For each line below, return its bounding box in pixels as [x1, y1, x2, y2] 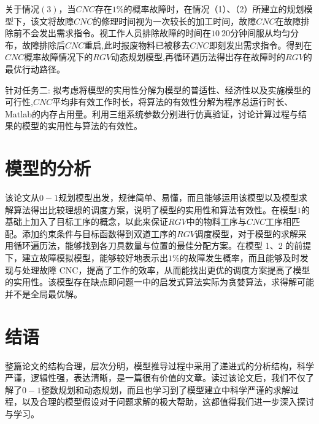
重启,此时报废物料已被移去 [84, 38, 190, 51]
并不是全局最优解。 [5, 287, 82, 300]
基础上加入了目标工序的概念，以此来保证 [5, 215, 168, 228]
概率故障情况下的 [24, 50, 93, 63]
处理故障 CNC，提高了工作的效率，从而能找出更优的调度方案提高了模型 [21, 263, 310, 276]
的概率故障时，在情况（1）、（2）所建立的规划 [123, 2, 304, 15]
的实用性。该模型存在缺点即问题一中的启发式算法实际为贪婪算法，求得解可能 [5, 275, 314, 288]
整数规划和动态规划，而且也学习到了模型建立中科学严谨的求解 [41, 383, 291, 396]
